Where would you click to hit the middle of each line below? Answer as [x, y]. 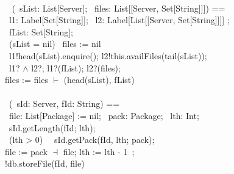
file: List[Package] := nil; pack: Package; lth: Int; [104, 115]
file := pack [26, 151]
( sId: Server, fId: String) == [64, 103]
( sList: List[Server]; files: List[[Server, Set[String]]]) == [119, 8]
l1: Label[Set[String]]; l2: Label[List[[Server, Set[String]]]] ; [119, 20]
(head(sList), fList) [99, 80]
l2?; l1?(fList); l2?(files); [76, 67]
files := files [27, 80]
